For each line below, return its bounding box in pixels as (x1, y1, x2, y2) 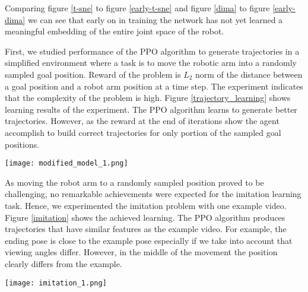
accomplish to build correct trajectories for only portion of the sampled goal (5, 126, 281, 138)
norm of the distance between (195, 68, 303, 80)
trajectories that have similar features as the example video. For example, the (5, 223, 287, 235)
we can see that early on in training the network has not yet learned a (27, 13, 283, 26)
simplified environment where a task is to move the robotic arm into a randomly (5, 56, 297, 69)
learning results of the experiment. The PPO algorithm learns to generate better (5, 103, 297, 115)
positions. (5, 138, 40, 150)
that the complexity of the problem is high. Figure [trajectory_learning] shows (5, 91, 291, 104)
